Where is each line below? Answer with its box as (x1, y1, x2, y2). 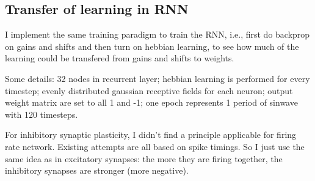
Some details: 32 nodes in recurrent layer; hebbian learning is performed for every (5, 72, 310, 84)
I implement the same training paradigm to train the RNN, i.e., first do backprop (5, 28, 310, 41)
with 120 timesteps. (5, 108, 78, 120)
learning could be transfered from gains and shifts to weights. (5, 52, 234, 64)
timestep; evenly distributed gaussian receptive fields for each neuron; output (5, 84, 293, 97)
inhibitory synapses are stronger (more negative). (5, 164, 189, 177)
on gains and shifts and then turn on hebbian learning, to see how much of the (5, 39, 299, 52)
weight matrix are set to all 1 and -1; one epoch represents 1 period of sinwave (5, 96, 298, 109)
